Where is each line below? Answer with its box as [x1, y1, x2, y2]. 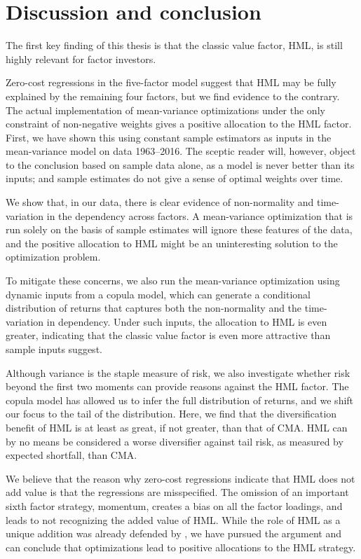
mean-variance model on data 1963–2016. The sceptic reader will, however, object [6, 144, 356, 158]
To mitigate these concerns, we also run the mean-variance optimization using [6, 273, 340, 288]
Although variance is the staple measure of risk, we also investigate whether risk [6, 365, 350, 380]
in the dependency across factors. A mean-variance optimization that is [46, 208, 353, 223]
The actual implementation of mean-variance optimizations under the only [6, 102, 325, 117]
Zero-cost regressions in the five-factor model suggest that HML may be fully [6, 75, 336, 90]
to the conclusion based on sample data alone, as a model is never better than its [6, 157, 355, 172]
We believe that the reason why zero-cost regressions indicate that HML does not [6, 471, 355, 485]
